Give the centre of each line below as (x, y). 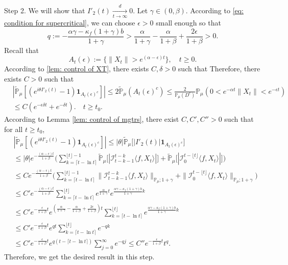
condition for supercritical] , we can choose (70, 23)
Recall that (21, 50)
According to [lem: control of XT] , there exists (77, 69)
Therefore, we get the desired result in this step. (79, 257)
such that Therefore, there (219, 69)
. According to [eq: (215, 10)
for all (14, 129)
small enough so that (188, 23)
